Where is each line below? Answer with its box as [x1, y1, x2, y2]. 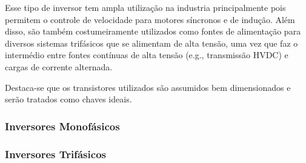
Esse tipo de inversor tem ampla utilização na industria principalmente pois [5, 1, 286, 13]
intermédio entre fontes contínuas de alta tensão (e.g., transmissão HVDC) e [5, 48, 288, 61]
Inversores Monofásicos [5, 118, 120, 133]
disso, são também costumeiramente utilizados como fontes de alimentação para [5, 25, 301, 38]
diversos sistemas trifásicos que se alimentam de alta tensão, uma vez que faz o [5, 36, 298, 49]
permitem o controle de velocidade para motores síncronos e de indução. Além [5, 13, 295, 25]
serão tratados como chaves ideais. [5, 93, 132, 105]
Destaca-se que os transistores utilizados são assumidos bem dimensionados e [5, 81, 291, 93]
